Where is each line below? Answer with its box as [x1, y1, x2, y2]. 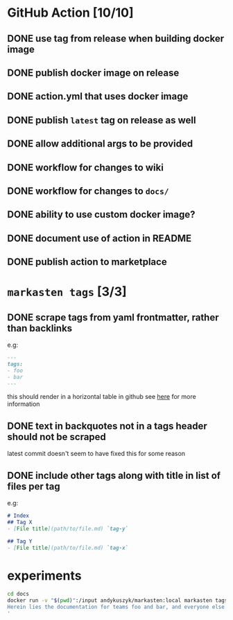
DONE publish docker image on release [7, 67, 180, 79]
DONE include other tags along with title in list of [7, 469, 221, 481]
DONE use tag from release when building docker [7, 33, 225, 44]
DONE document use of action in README [7, 232, 192, 244]
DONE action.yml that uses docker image [7, 90, 189, 102]
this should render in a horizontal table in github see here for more [7, 393, 196, 401]
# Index [7, 512, 30, 519]
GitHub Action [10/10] [7, 5, 134, 21]
